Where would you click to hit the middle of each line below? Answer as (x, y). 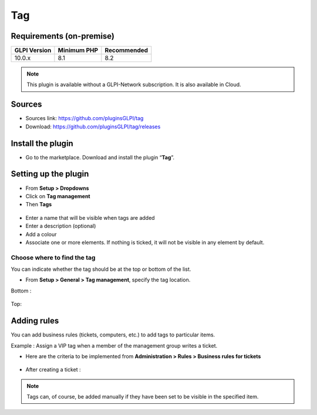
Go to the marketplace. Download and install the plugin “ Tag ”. (100, 157)
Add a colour (41, 234)
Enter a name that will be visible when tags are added (90, 217)
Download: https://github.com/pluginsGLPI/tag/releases (93, 127)
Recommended (127, 50)
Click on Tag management (58, 196)
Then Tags (39, 205)
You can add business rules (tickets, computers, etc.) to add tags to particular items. (113, 335)
